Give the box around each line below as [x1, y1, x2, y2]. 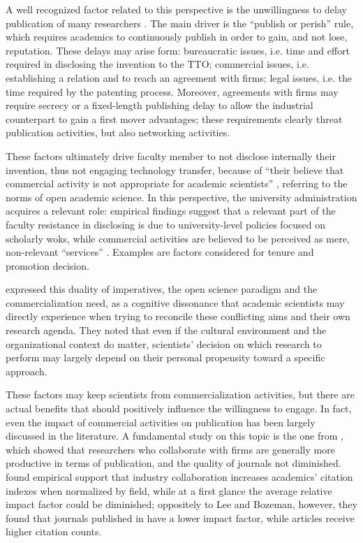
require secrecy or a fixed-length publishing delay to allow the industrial [6, 98, 313, 113]
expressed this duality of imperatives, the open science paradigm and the [6, 282, 318, 296]
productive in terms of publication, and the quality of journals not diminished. [6, 456, 341, 470]
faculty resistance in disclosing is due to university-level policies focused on [6, 217, 326, 231]
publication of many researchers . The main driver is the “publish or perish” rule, [6, 15, 354, 30]
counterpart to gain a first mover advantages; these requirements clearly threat [6, 111, 343, 126]
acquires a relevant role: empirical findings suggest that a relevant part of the [6, 203, 336, 218]
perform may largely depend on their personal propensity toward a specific [6, 350, 325, 365]
